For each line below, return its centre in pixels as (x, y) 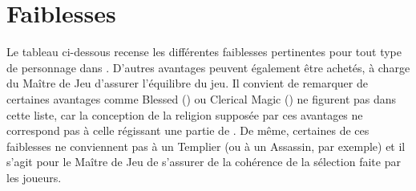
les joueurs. (34, 177)
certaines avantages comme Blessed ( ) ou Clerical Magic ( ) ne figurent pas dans (202, 98)
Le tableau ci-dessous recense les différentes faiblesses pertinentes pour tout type (204, 52)
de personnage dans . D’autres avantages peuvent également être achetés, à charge (208, 67)
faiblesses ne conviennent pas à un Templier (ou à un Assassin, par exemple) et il (206, 146)
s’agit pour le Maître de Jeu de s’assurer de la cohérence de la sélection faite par (204, 162)
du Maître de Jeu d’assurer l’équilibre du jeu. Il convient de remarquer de (187, 83)
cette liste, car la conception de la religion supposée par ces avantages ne (185, 114)
